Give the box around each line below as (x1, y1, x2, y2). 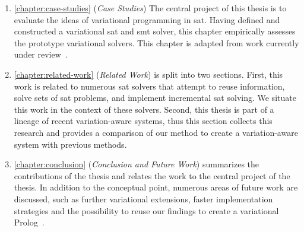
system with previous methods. (14, 138, 127, 150)
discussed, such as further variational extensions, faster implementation (14, 192, 273, 205)
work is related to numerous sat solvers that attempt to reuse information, (14, 80, 285, 92)
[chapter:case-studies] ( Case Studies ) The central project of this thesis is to (14, 2, 287, 14)
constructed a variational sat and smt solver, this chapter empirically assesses (14, 25, 296, 37)
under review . (14, 48, 68, 61)
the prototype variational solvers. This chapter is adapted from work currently (14, 36, 299, 49)
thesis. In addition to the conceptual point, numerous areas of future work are (14, 181, 298, 193)
